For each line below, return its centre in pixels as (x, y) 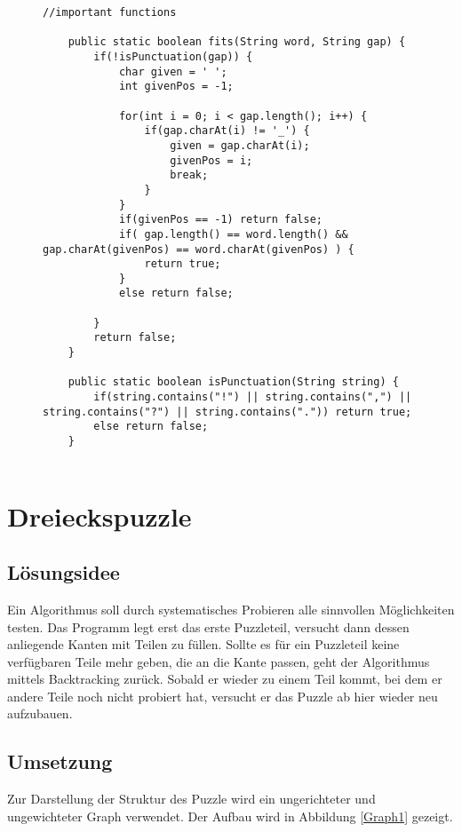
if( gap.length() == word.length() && (233, 234)
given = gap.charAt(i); (240, 145)
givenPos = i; (211, 160)
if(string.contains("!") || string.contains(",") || (253, 397)
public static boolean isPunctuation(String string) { (233, 382)
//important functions (110, 12)
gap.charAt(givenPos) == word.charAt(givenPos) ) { (199, 249)
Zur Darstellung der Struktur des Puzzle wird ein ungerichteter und (191, 799)
